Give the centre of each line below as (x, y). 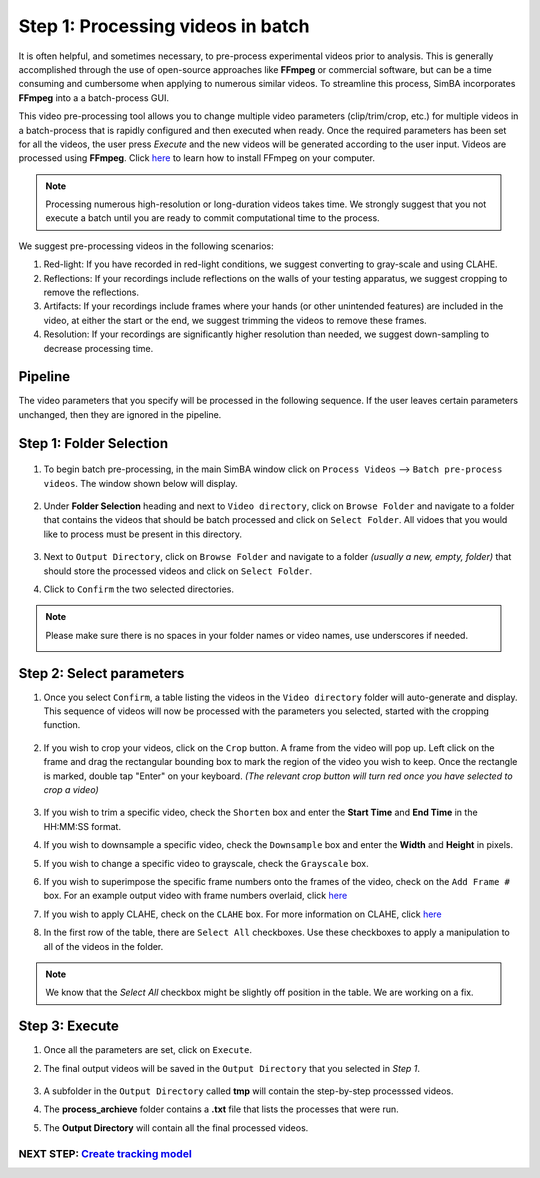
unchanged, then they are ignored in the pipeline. (120, 414)
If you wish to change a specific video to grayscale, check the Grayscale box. (206, 863)
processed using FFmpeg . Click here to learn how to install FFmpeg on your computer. (196, 158)
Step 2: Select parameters (101, 673)
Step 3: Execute (68, 1026)
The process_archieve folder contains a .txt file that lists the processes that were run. (221, 1109)
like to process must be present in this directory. (143, 534)
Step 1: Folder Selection (93, 443)
